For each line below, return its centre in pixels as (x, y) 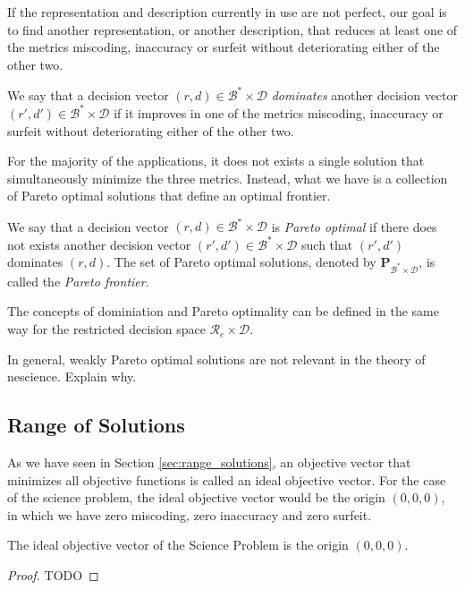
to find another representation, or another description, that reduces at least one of (232, 29)
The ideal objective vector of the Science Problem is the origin (178, 545)
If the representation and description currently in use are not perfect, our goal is (227, 12)
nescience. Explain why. (72, 376)
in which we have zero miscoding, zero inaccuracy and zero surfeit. (190, 514)
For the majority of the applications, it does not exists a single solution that (216, 161)
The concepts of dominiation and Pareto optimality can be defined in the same (223, 311)
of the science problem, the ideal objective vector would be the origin (196, 497)
